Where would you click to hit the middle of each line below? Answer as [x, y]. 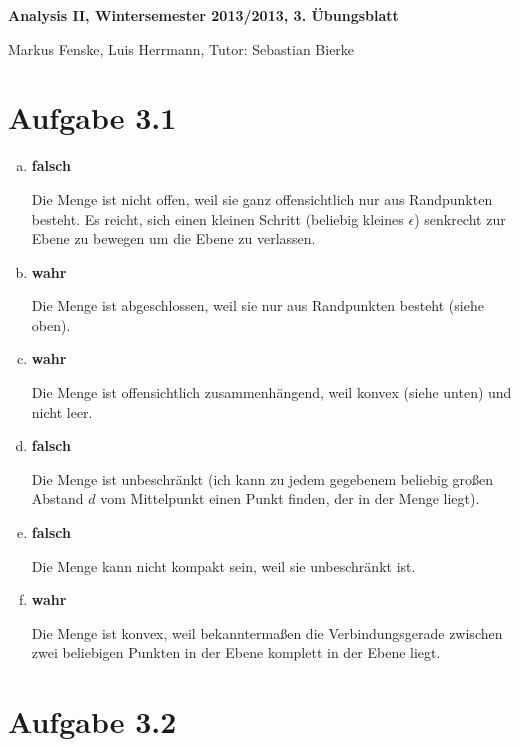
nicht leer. [62, 411]
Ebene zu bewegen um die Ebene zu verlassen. [173, 238]
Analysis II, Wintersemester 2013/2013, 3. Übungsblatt [203, 15]
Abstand [57, 498]
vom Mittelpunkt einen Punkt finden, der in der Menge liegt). [290, 498]
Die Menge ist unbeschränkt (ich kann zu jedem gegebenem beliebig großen [262, 478]
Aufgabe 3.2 [92, 721]
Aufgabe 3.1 [92, 117]
